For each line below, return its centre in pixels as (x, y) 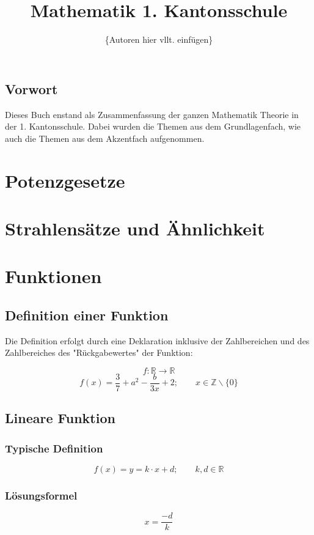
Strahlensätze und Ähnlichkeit (135, 228)
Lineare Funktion (60, 418)
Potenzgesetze (65, 180)
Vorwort (31, 88)
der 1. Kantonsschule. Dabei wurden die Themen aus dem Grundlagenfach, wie (153, 126)
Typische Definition (54, 448)
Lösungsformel (41, 495)
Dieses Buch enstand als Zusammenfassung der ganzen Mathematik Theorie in (152, 114)
